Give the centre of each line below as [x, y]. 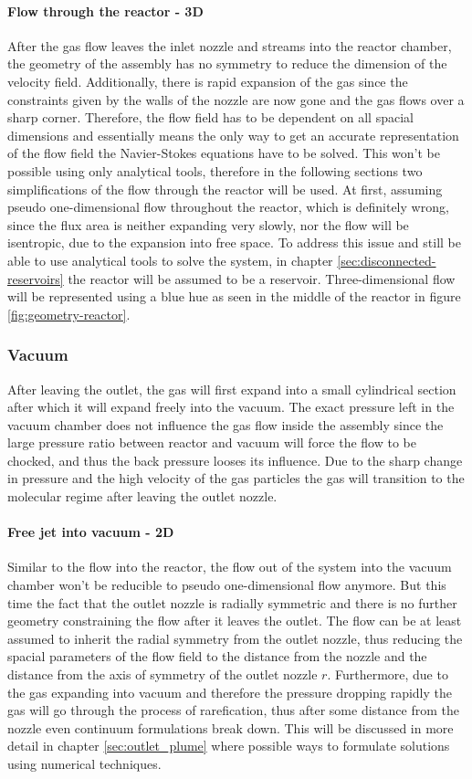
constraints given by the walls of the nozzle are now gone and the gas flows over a [236, 99]
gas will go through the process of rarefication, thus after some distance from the [233, 710]
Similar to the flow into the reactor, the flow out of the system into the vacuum [230, 567]
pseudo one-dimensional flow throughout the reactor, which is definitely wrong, [228, 207]
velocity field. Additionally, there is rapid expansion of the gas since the [208, 81]
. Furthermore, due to [388, 674]
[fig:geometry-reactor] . [69, 314]
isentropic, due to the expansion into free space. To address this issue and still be [235, 242]
